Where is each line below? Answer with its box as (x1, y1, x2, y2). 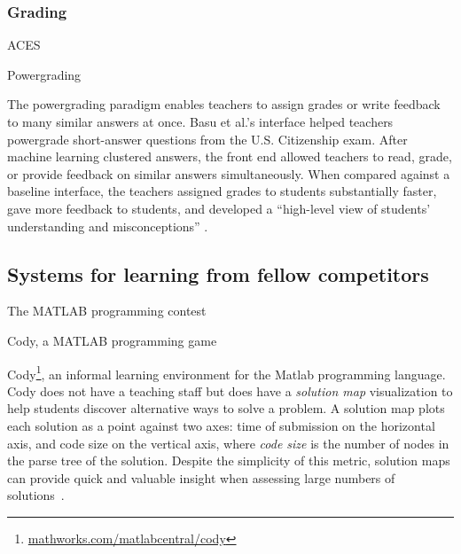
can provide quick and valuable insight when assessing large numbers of (7, 468, 395, 487)
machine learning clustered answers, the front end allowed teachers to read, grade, (7, 147, 452, 166)
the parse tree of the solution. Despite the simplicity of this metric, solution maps (7, 451, 450, 470)
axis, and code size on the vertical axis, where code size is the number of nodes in (7, 433, 449, 452)
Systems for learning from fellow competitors (7, 260, 429, 287)
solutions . (7, 486, 65, 504)
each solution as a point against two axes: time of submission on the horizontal (7, 416, 435, 434)
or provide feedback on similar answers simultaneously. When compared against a (7, 164, 450, 183)
